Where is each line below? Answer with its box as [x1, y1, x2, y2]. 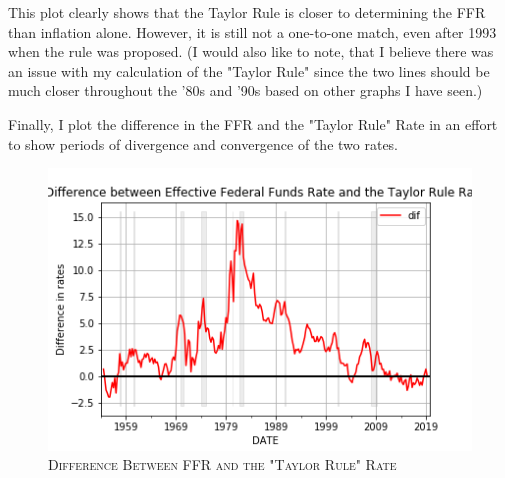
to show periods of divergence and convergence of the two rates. [8, 133, 399, 154]
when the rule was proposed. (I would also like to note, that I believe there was [8, 41, 494, 62]
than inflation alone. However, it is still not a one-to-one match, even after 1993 [8, 21, 497, 42]
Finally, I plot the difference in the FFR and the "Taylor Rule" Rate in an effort [8, 113, 498, 134]
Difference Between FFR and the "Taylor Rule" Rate [48, 454, 397, 475]
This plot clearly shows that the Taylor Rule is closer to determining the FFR [8, 2, 486, 22]
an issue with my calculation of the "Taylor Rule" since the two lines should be [8, 60, 490, 81]
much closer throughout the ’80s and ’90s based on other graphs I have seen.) [8, 80, 483, 101]
